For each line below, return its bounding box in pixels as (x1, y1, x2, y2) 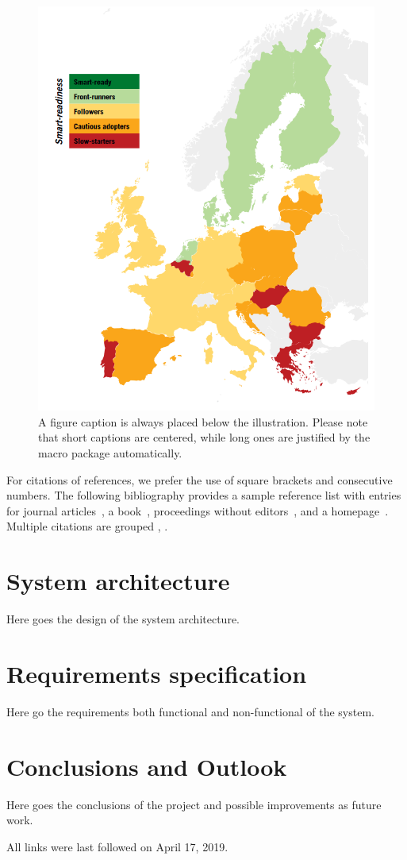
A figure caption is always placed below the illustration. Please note (38, 413, 368, 430)
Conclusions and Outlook (6, 750, 287, 782)
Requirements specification (6, 657, 307, 689)
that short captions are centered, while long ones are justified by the (38, 429, 371, 445)
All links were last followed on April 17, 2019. (6, 838, 228, 854)
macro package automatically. (38, 445, 182, 461)
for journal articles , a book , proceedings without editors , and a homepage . (6, 502, 389, 519)
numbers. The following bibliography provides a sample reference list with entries (6, 487, 401, 503)
